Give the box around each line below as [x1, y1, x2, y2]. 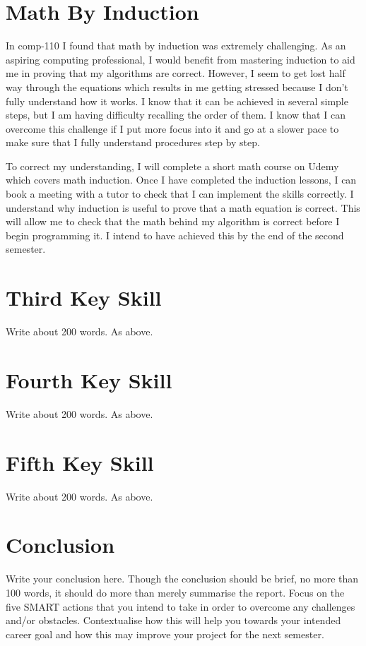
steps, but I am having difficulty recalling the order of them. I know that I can [6, 107, 346, 122]
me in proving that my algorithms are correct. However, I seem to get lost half [6, 66, 346, 80]
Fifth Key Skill [6, 448, 154, 477]
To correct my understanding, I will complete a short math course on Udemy [6, 158, 339, 173]
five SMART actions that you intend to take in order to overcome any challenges [6, 599, 355, 614]
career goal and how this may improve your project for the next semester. [6, 626, 324, 641]
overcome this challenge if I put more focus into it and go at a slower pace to [6, 121, 339, 136]
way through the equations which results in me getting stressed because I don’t [6, 79, 348, 94]
